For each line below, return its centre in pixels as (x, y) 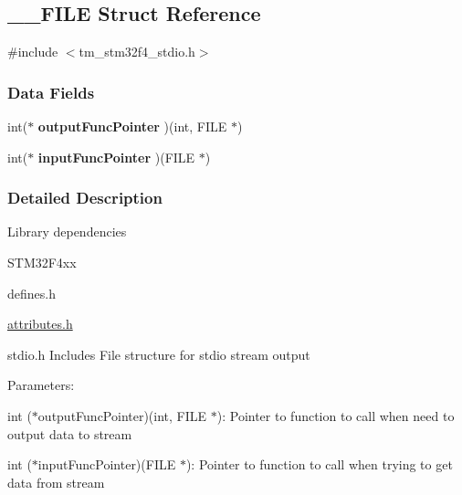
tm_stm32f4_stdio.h (137, 52)
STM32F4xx (42, 263)
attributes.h (40, 324)
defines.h (31, 293)
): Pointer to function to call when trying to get (319, 464)
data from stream (56, 482)
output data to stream (70, 433)
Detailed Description (85, 198)
